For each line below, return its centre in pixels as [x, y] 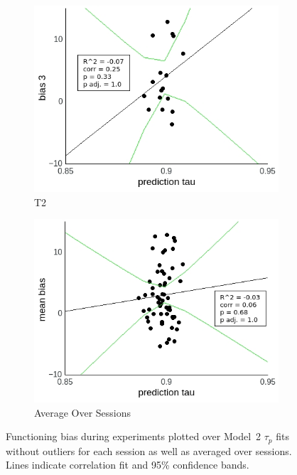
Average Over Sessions [83, 412]
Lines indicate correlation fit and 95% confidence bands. [128, 465]
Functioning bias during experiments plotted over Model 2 [134, 436]
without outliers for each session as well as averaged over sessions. [149, 450]
